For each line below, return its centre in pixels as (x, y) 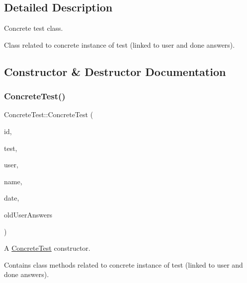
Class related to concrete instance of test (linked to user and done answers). (120, 44)
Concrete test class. (34, 28)
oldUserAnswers (28, 214)
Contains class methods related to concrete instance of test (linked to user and (123, 264)
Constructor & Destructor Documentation (115, 71)
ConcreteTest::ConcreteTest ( (49, 114)
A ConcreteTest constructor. (47, 248)
